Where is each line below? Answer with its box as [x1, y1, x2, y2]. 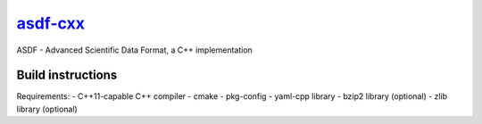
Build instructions [16, 68, 118, 83]
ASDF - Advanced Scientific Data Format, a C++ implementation [16, 45, 253, 55]
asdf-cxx [16, 13, 85, 33]
